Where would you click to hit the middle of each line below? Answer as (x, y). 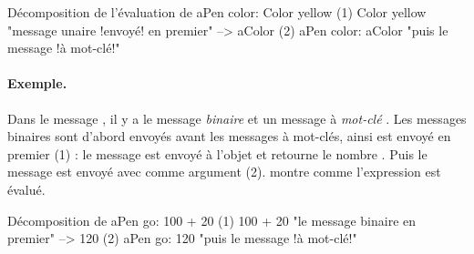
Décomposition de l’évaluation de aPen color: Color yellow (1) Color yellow (217, 12)
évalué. (26, 189)
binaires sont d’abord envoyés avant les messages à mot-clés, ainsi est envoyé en (229, 136)
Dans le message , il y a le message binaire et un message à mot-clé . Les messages (237, 118)
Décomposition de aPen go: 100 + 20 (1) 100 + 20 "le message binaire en (212, 220)
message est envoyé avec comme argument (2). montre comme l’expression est (224, 172)
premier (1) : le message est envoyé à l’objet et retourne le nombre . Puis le (217, 153)
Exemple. (37, 83)
